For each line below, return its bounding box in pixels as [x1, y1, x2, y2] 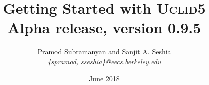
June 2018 [89, 73, 120, 83]
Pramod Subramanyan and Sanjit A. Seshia [37, 46, 171, 57]
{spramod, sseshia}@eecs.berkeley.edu [47, 56, 161, 66]
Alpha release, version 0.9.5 [7, 17, 201, 38]
